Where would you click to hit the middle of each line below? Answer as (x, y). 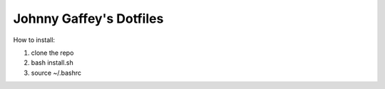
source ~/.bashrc (56, 73)
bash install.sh (52, 63)
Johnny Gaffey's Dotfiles (88, 19)
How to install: (34, 40)
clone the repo (52, 53)
